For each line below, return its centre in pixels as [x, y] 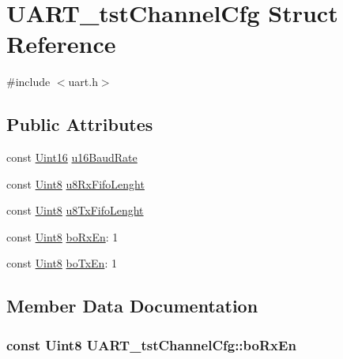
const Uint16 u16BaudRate [72, 157]
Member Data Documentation [132, 306]
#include [28, 82]
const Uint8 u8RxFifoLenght [75, 183]
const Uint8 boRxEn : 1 [62, 236]
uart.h [83, 82]
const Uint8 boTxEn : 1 [62, 263]
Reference [61, 44]
